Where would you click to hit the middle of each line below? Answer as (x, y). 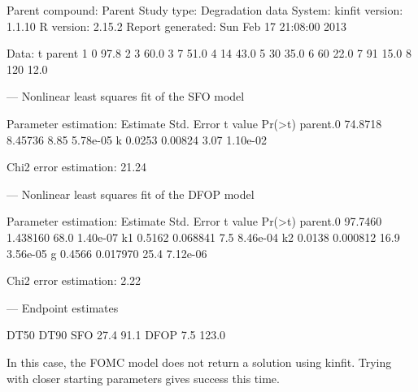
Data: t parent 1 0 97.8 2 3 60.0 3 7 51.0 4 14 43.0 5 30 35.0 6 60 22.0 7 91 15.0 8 (209, 53)
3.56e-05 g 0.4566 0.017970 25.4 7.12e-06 (107, 253)
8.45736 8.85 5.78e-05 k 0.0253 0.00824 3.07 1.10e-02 (137, 139)
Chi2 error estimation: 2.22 (74, 280)
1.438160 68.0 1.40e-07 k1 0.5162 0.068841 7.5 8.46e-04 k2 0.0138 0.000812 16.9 (203, 237)
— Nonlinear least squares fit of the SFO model (126, 96)
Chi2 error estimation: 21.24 (77, 167)
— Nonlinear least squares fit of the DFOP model (131, 194)
